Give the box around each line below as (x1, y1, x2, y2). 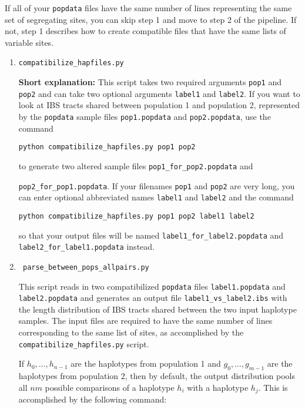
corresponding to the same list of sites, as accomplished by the (18, 326, 244, 338)
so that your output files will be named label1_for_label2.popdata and (18, 229, 284, 241)
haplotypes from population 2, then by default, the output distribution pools (18, 370, 295, 382)
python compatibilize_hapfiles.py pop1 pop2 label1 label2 (18, 212, 254, 220)
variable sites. (5, 36, 54, 48)
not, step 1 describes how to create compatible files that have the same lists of (5, 25, 286, 37)
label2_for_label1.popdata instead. (18, 240, 155, 253)
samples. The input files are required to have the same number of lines (18, 314, 273, 327)
